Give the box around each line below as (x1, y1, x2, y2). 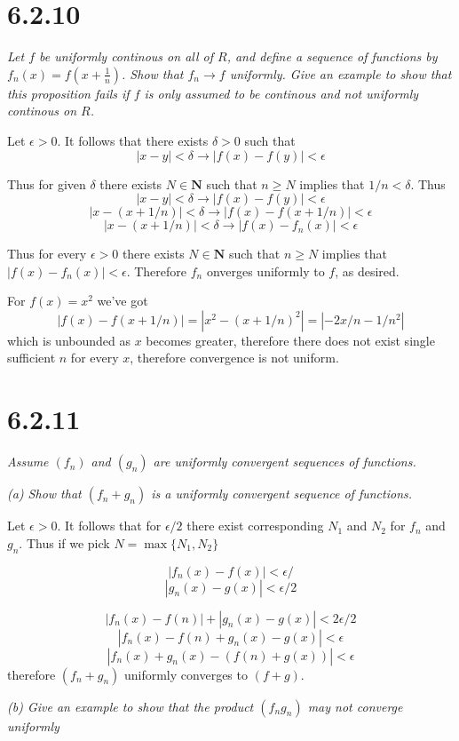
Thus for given (7, 174, 86, 193)
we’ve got (97, 291, 148, 310)
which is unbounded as (7, 331, 131, 349)
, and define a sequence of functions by (226, 47, 438, 66)
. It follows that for (57, 516, 162, 535)
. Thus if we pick (19, 533, 110, 552)
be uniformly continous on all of (39, 47, 214, 66)
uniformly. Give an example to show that (229, 64, 452, 83)
